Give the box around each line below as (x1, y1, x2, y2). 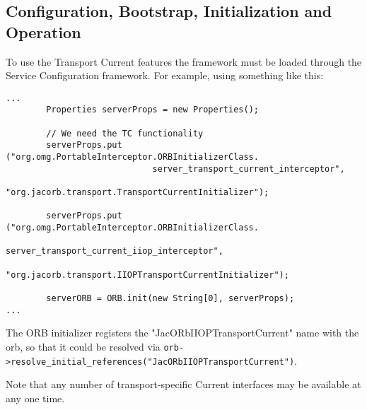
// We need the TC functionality (46, 128, 204, 139)
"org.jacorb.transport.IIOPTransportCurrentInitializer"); (6, 269, 289, 280)
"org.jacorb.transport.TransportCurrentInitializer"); (6, 187, 269, 198)
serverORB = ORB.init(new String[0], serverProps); (46, 293, 295, 303)
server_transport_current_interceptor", (152, 163, 345, 174)
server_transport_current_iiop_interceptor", (6, 246, 223, 257)
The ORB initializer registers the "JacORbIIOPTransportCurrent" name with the (6, 325, 359, 340)
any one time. (6, 390, 65, 405)
